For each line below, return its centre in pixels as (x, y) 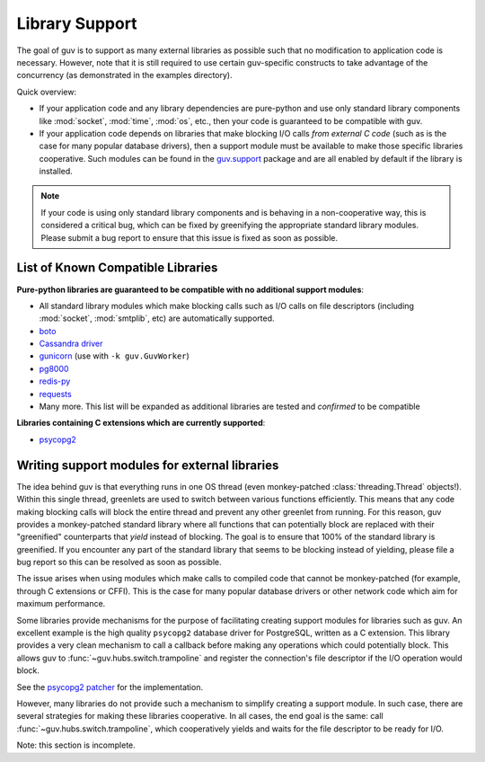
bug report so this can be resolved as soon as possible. (119, 563)
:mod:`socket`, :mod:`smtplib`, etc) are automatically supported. (157, 318)
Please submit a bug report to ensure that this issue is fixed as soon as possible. (190, 237)
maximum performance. (61, 604)
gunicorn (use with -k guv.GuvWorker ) (115, 356)
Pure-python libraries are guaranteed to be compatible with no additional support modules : (190, 289)
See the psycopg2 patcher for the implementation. (110, 687)
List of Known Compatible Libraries (117, 268)
